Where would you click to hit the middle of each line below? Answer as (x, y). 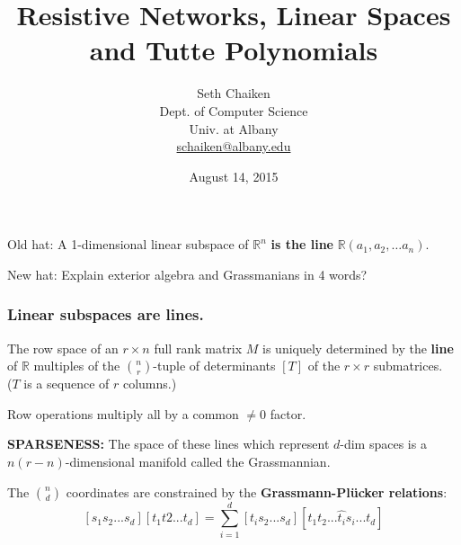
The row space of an (63, 348)
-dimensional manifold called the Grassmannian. (198, 462)
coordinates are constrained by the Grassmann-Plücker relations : (257, 491)
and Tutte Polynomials (234, 50)
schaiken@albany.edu (234, 146)
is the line (302, 244)
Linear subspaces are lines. (106, 314)
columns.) (150, 384)
